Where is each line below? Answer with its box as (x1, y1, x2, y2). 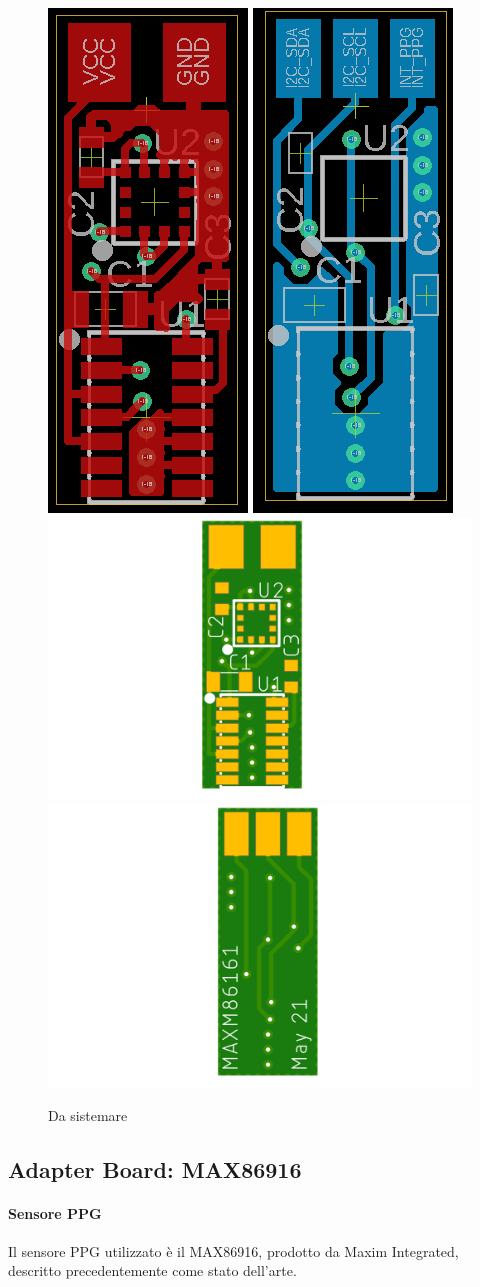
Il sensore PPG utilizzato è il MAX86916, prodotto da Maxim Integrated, (8, 1240, 459, 1261)
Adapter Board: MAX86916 (8, 1153, 302, 1184)
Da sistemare (48, 1104, 128, 1125)
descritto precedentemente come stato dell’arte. (8, 1260, 297, 1281)
